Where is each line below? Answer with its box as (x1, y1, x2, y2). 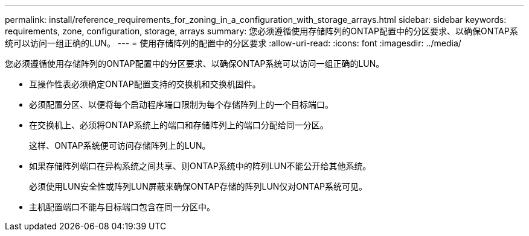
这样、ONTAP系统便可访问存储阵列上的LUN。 (29, 140, 211, 151)
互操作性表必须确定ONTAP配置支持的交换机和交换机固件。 (29, 79, 261, 89)
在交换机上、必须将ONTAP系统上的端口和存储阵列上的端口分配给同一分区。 (29, 120, 329, 130)
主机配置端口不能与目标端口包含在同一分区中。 (29, 202, 215, 212)
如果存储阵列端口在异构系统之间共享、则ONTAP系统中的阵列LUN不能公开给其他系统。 (29, 161, 371, 171)
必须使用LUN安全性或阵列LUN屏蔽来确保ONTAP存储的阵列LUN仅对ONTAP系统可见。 (29, 181, 368, 191)
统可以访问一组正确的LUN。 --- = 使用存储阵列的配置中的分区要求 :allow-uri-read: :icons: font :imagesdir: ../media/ (5, 38, 461, 48)
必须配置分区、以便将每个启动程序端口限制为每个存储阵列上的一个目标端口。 (29, 99, 333, 110)
